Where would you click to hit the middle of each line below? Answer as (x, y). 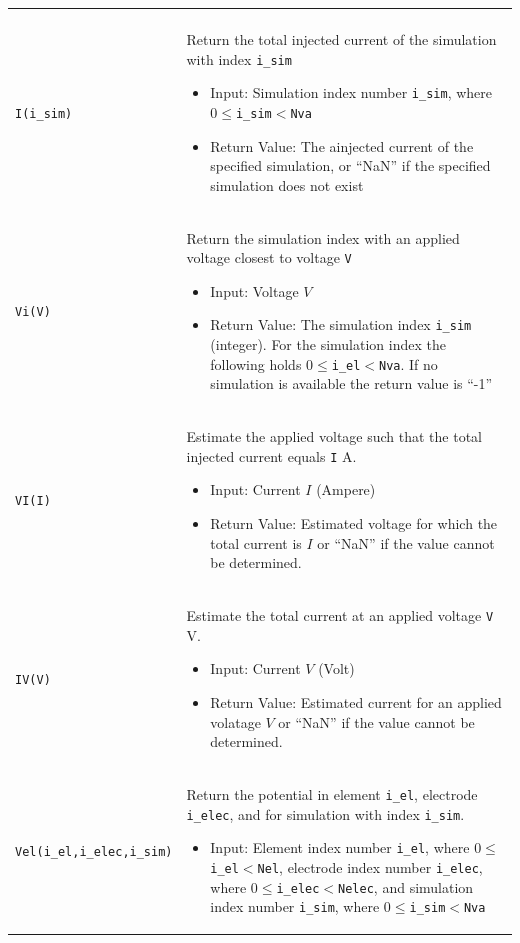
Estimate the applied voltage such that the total (334, 436)
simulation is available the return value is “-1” (351, 383)
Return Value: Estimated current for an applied (356, 701)
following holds (256, 363)
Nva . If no (408, 363)
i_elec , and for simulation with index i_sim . (325, 813)
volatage (235, 721)
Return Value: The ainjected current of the (342, 145)
